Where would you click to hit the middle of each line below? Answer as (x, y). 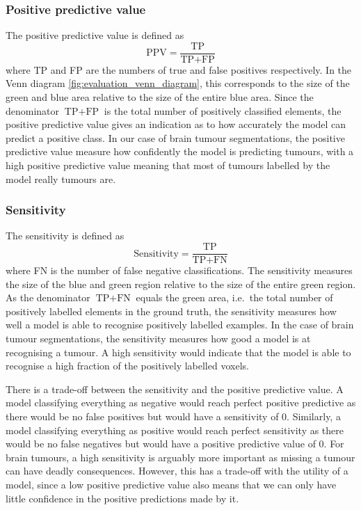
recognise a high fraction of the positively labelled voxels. (127, 366)
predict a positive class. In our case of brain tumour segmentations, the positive (175, 137)
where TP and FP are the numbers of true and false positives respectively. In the (179, 69)
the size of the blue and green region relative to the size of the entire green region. (181, 284)
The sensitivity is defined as (65, 236)
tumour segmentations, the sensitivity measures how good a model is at (158, 338)
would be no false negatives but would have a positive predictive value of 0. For (175, 444)
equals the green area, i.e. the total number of (234, 297)
